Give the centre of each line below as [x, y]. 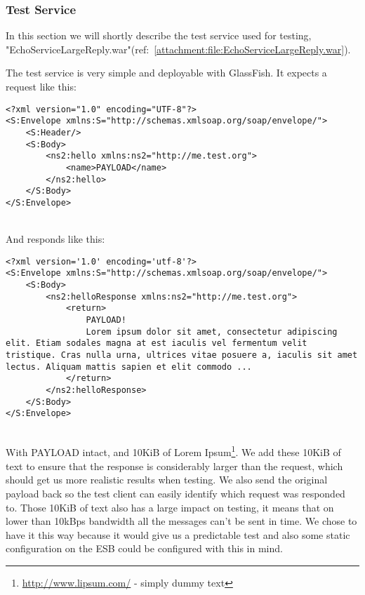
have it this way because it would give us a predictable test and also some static [178, 534]
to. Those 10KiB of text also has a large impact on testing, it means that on [170, 507]
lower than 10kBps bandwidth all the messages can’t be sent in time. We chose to [181, 521]
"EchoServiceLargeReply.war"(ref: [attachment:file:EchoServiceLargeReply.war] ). [178, 49]
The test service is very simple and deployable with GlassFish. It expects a [166, 73]
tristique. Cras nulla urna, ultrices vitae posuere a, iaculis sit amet [182, 355]
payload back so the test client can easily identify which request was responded [175, 493]
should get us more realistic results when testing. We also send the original [167, 480]
